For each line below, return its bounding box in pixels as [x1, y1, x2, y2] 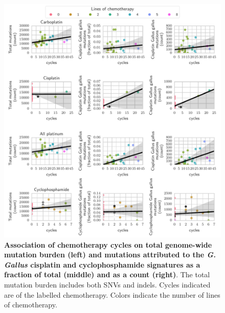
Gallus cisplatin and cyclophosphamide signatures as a [4, 259, 200, 270]
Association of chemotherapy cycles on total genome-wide [4, 239, 212, 250]
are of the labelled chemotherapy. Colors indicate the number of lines [4, 289, 220, 300]
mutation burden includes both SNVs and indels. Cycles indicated [4, 279, 211, 290]
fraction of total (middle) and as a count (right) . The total [4, 269, 210, 280]
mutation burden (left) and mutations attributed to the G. [4, 249, 216, 260]
